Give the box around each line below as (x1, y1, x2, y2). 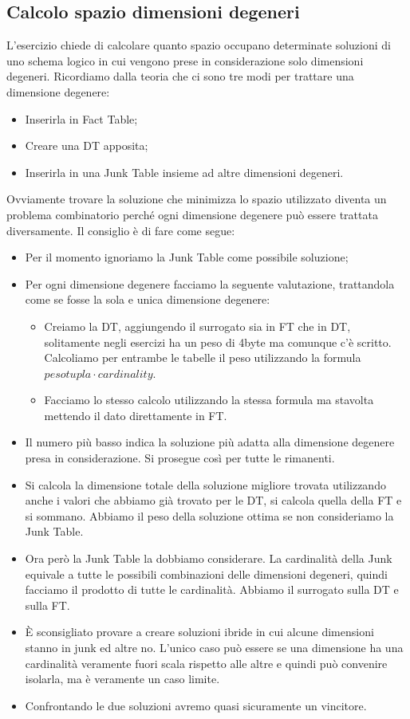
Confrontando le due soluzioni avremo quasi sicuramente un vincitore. (25, 697, 367, 713)
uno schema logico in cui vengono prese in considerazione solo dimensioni (6, 52, 364, 69)
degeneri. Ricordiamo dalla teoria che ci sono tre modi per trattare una (6, 68, 354, 84)
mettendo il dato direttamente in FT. (44, 407, 227, 423)
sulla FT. (25, 596, 70, 613)
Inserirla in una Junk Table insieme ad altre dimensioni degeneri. (25, 163, 344, 180)
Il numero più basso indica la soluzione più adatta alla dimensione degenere (25, 434, 395, 450)
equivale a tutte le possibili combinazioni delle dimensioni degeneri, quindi (25, 565, 388, 582)
